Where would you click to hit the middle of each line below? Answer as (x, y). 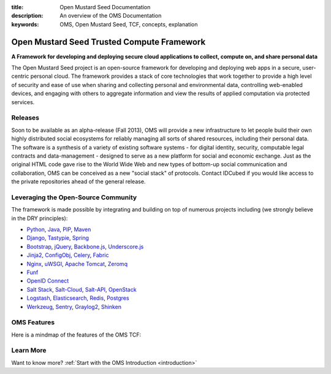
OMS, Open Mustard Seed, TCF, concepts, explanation (129, 24)
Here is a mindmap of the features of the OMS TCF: (76, 335)
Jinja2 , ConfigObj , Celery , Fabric (68, 255)
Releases (25, 118)
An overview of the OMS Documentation (111, 16)
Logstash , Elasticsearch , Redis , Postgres (78, 298)
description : (27, 16)
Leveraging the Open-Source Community (74, 197)
